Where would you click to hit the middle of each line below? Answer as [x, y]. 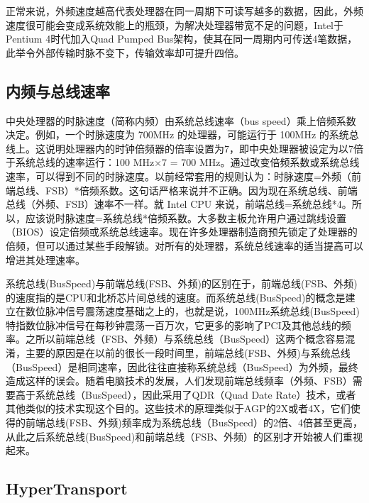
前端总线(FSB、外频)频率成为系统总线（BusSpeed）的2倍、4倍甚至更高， [194, 422]
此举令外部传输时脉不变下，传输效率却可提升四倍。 [125, 52]
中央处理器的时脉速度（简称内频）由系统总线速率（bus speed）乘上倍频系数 [181, 120]
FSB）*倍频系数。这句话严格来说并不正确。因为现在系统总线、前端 [201, 190]
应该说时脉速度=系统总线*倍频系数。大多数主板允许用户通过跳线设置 [186, 217]
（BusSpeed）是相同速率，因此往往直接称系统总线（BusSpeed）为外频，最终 [182, 366]
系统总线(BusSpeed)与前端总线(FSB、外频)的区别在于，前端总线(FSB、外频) [182, 283]
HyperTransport [67, 488]
